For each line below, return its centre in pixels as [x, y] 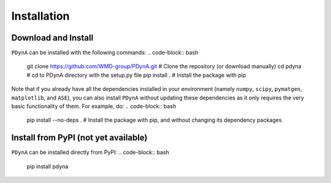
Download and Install [52, 38]
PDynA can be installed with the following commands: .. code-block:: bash [105, 53]
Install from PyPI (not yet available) [79, 138]
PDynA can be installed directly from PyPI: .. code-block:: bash [90, 152]
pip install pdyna [48, 166]
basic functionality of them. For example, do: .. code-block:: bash [94, 106]
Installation [40, 16]
